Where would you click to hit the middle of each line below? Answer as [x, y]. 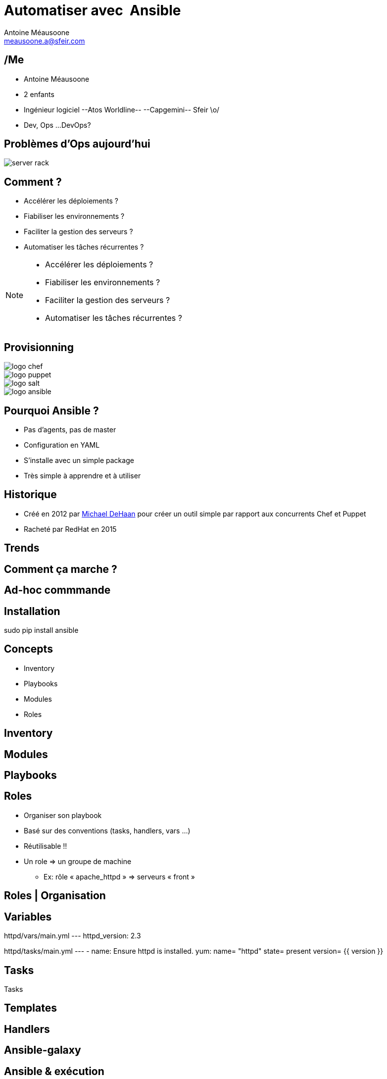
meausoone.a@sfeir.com [45, 41]
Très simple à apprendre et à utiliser [82, 475]
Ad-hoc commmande [57, 590]
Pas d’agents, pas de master [70, 429]
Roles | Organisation [55, 896]
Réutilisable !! [46, 846]
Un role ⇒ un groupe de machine [78, 861]
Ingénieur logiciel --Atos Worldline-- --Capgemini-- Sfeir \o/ [122, 109]
